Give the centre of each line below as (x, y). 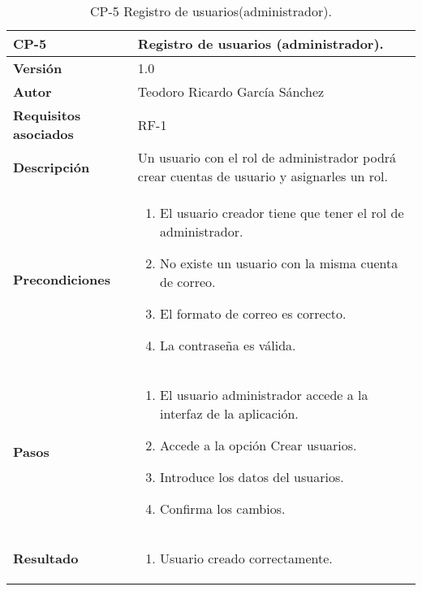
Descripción (52, 167)
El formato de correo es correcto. (253, 313)
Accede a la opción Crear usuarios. (258, 445)
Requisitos (47, 115)
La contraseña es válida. (228, 345)
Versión (38, 68)
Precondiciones (62, 279)
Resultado (46, 558)
